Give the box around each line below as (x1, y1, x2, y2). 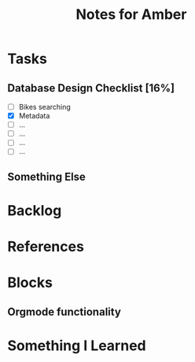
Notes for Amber (75, 6, 187, 24)
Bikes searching (18, 103, 72, 111)
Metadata (18, 111, 50, 121)
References (7, 238, 84, 256)
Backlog (7, 201, 62, 219)
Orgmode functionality (7, 305, 121, 319)
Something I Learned (7, 337, 146, 354)
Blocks (7, 274, 53, 292)
